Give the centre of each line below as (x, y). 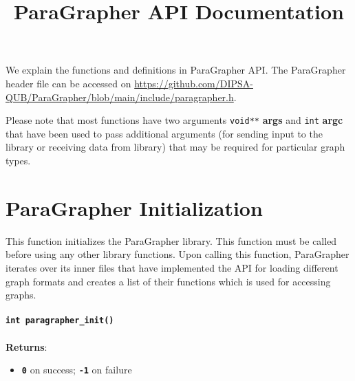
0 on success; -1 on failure (77, 370)
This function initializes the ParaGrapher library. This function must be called (171, 240)
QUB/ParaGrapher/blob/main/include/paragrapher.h (120, 97)
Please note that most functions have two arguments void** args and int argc (174, 120)
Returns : (26, 346)
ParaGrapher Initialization (134, 207)
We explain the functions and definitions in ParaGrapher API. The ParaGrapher (176, 70)
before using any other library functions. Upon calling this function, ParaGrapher (177, 254)
